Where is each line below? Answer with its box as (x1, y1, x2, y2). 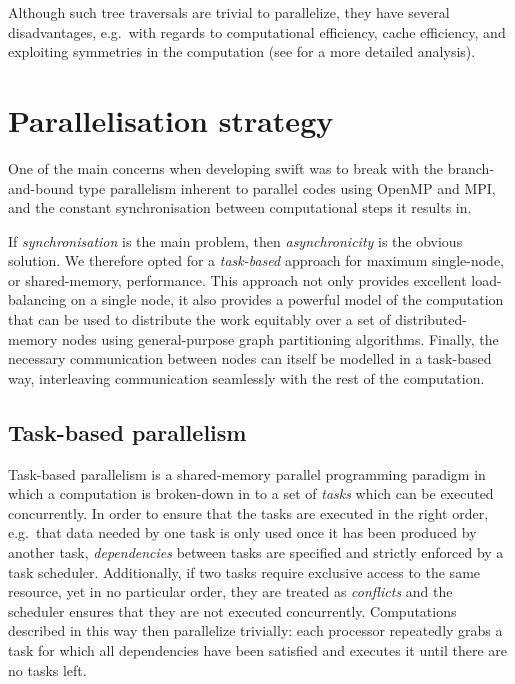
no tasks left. (8, 659, 87, 680)
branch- (447, 157, 495, 178)
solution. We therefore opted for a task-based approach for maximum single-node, (8, 250, 505, 271)
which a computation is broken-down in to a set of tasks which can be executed (8, 483, 494, 504)
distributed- (395, 309, 467, 330)
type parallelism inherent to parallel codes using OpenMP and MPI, (78, 177, 496, 198)
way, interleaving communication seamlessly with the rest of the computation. (8, 367, 485, 388)
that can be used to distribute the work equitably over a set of (8, 309, 391, 330)
